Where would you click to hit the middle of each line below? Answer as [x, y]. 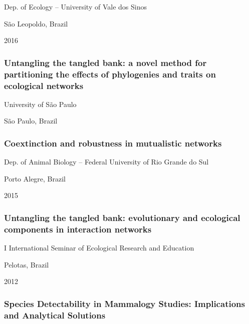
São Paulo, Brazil [31, 121]
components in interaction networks [78, 229]
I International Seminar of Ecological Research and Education [99, 248]
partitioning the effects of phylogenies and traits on [110, 74]
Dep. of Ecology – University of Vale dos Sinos [75, 6]
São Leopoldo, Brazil [36, 23]
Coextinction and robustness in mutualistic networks [113, 143]
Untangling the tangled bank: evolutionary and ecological [122, 217]
